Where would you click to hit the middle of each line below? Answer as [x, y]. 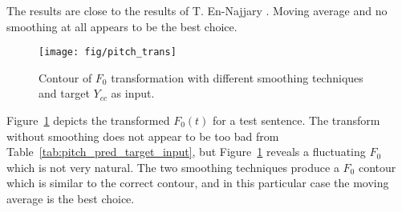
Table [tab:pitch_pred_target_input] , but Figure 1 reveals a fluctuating [186, 152]
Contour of [65, 77]
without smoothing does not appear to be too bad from [143, 136]
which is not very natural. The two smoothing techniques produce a [173, 167]
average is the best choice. [71, 198]
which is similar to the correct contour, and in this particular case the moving [198, 183]
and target [64, 93]
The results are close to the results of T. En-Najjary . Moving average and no [197, 10]
